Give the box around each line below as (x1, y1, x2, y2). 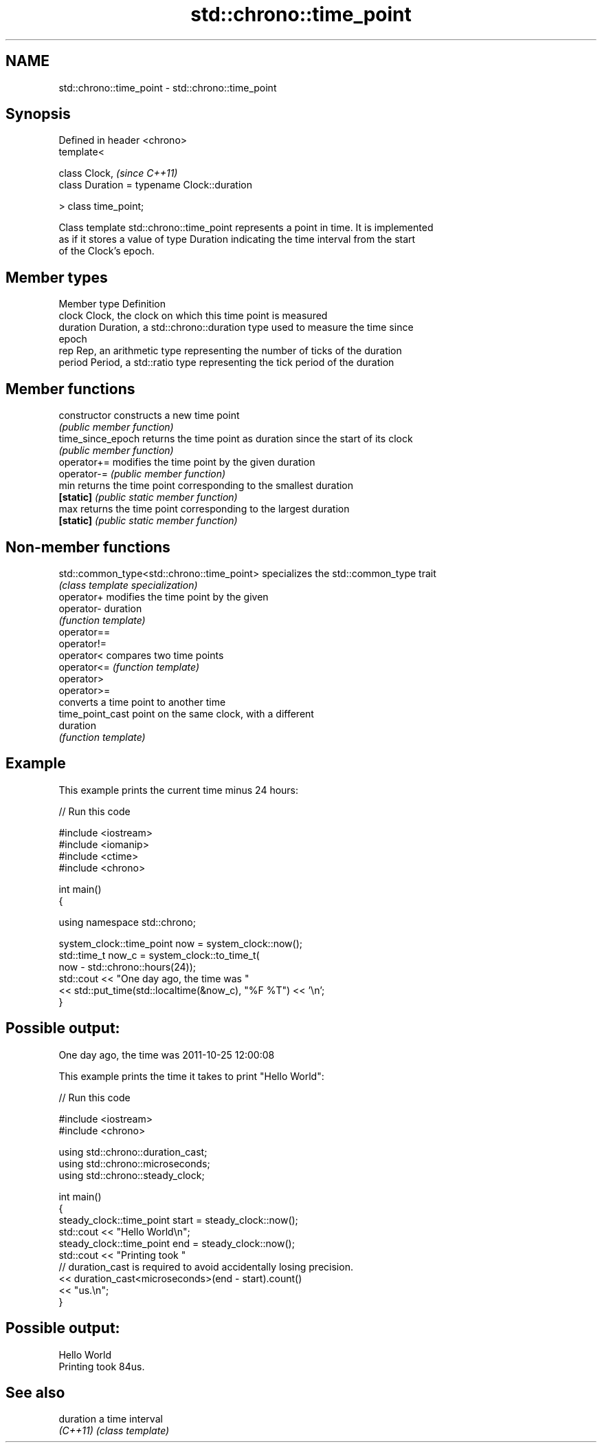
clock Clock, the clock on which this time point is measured (58, 310, 328, 322)
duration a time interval (58, 1413, 163, 1425)
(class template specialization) (58, 579, 198, 591)
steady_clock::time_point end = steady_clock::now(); (58, 1237, 295, 1249)
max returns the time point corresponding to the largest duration (58, 503, 350, 515)
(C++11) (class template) (58, 1425, 170, 1437)
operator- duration (58, 602, 142, 614)
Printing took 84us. (58, 1360, 145, 1372)
